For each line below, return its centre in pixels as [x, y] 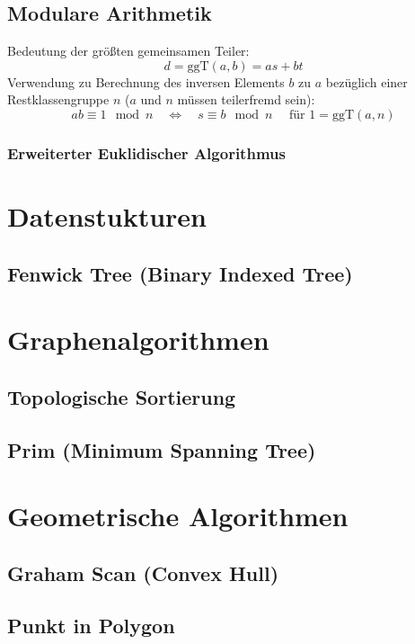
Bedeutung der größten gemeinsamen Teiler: [128, 51]
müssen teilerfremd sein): [246, 99]
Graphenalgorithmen [138, 340]
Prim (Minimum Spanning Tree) [162, 449]
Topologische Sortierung [122, 396]
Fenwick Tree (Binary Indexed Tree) [180, 273]
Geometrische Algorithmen [178, 516]
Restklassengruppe [58, 99]
